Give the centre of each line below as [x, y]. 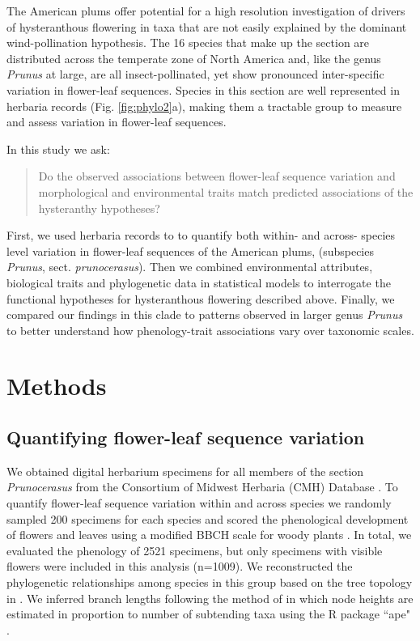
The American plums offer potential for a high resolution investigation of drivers [206, 11]
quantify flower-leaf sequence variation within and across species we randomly [199, 503]
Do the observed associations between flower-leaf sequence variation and [217, 176]
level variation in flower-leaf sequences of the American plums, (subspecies [190, 250]
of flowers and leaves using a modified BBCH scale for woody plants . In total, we [209, 535]
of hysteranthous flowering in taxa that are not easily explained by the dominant [207, 26]
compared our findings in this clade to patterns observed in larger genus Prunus [205, 314]
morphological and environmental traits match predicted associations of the [226, 191]
